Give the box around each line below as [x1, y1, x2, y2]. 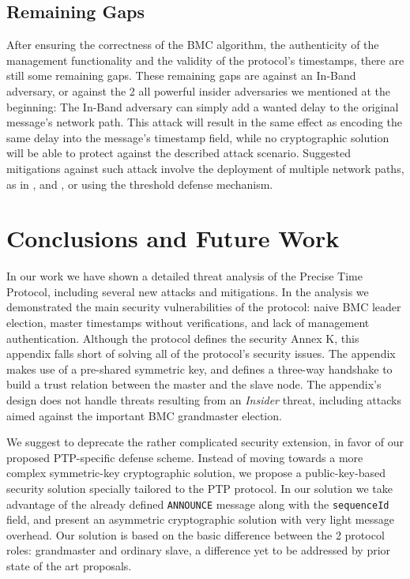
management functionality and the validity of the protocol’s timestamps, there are [6, 51, 404, 68]
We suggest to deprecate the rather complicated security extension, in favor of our [6, 434, 404, 450]
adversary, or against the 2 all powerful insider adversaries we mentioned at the [6, 82, 390, 99]
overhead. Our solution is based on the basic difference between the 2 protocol [6, 526, 385, 543]
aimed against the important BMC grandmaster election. [6, 407, 282, 423]
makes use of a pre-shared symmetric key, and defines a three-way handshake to [6, 360, 393, 377]
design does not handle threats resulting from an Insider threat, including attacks [6, 392, 401, 408]
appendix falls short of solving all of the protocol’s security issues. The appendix [6, 345, 396, 362]
